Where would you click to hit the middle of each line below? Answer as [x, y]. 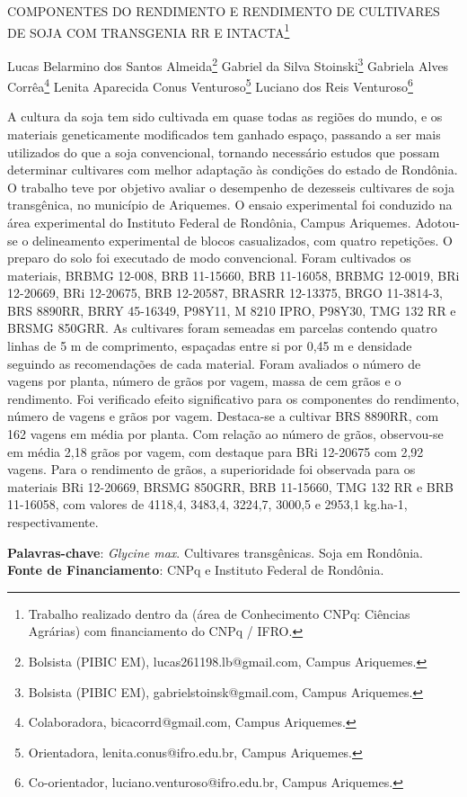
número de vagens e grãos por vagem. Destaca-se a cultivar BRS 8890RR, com [223, 416]
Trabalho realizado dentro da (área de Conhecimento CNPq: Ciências [219, 613]
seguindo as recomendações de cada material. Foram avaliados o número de [214, 363]
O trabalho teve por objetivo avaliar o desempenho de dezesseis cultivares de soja [231, 187]
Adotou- [438, 222]
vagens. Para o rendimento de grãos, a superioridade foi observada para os [211, 469]
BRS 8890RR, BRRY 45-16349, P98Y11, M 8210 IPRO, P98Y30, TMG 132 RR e [232, 310]
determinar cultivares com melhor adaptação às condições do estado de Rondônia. [233, 170]
